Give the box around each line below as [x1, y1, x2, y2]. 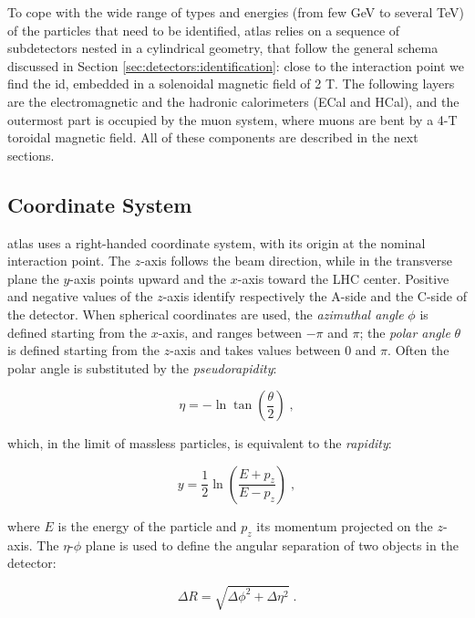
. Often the [387, 340, 449, 360]
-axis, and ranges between [158, 322, 302, 341]
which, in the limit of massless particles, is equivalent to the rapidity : [7, 434, 392, 453]
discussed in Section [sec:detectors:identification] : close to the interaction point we [7, 56, 465, 75]
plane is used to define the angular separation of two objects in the [85, 535, 459, 554]
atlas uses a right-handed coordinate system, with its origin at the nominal [7, 233, 426, 252]
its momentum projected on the [256, 516, 433, 535]
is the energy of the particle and [57, 516, 237, 535]
